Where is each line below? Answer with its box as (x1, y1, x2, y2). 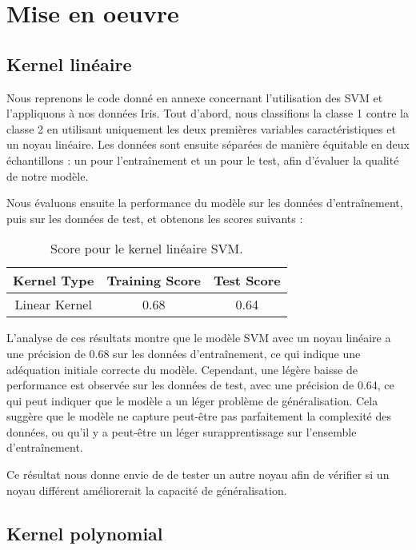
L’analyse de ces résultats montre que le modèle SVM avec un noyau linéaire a (6, 329, 391, 346)
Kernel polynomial (6, 520, 163, 545)
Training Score (106, 271, 201, 290)
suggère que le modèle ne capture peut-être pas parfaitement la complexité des (6, 408, 391, 424)
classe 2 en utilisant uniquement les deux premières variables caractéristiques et (6, 120, 396, 137)
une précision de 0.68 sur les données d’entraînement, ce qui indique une (6, 345, 361, 361)
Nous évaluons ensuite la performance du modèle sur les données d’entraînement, (6, 194, 403, 211)
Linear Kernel (14, 295, 92, 314)
